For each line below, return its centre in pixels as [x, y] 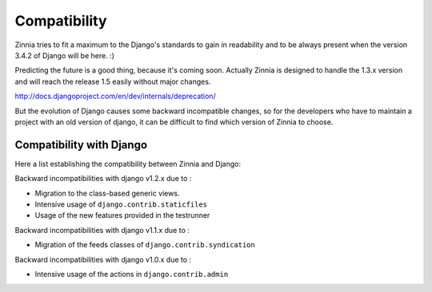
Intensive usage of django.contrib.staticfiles [121, 204]
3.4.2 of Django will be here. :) [65, 55]
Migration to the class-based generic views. [107, 193]
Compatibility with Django [81, 145]
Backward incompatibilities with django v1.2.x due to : [103, 179]
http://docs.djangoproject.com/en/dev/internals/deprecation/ [115, 97]
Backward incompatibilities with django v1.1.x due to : [102, 230]
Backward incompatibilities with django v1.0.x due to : [103, 259]
